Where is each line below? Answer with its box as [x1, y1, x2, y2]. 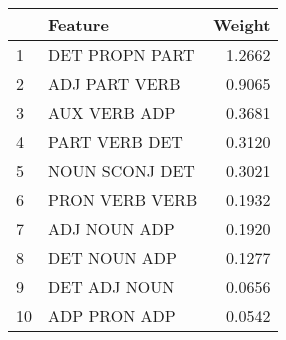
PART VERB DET [48, 130, 183, 153]
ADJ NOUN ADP [48, 217, 175, 240]
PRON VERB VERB [48, 188, 198, 211]
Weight [213, 13, 271, 36]
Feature [48, 13, 109, 36]
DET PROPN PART [48, 43, 195, 66]
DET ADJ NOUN [48, 275, 175, 298]
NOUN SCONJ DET [48, 159, 195, 182]
